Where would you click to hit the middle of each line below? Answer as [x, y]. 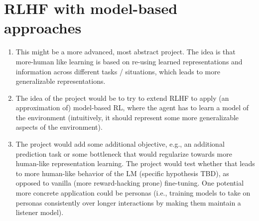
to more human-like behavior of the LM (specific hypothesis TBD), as [122, 173]
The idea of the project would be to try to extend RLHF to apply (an [122, 98]
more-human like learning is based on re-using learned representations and [129, 61]
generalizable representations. [61, 81]
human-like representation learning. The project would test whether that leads [135, 163]
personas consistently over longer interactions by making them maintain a [128, 202]
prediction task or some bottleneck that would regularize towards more [124, 153]
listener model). [40, 212]
